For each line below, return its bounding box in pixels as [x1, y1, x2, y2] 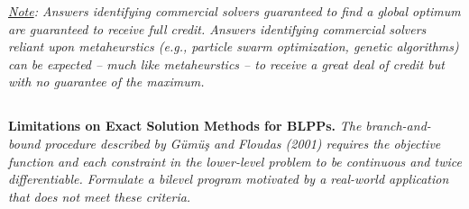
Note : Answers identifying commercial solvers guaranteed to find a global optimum [8, 2, 461, 20]
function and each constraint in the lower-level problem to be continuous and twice [8, 151, 462, 170]
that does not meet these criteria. [8, 186, 191, 205]
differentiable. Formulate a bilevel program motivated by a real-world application [8, 169, 449, 188]
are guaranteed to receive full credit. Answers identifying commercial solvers [8, 19, 427, 38]
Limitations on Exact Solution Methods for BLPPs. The [8, 116, 362, 135]
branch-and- [365, 116, 431, 135]
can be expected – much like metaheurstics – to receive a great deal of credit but [8, 54, 445, 73]
